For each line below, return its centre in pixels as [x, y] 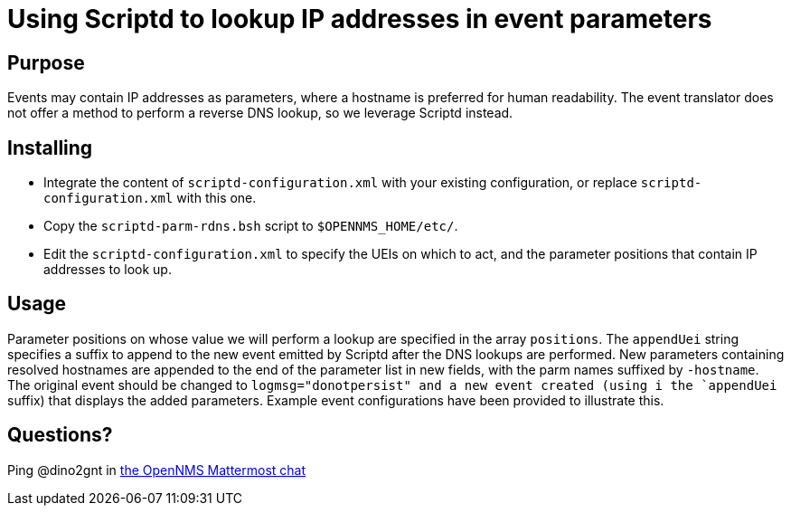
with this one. [217, 198]
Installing [50, 147]
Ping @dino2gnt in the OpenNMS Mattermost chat [157, 470]
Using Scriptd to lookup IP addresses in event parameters [360, 19]
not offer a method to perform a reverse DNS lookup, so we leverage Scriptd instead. [260, 113]
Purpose [46, 62]
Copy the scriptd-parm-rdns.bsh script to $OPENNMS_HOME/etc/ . [251, 226]
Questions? [60, 435]
